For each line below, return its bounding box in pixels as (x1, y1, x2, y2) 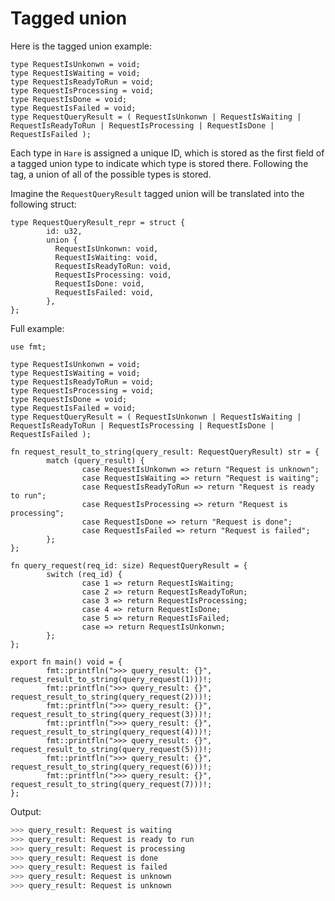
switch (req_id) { (46, 569, 123, 579)
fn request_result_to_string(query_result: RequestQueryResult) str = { (10, 447, 320, 457)
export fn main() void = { (10, 657, 123, 667)
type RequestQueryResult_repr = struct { (10, 217, 186, 227)
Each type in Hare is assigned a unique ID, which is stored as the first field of (10, 147, 325, 159)
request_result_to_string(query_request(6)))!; (10, 762, 213, 772)
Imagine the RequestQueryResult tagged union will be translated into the (10, 187, 305, 199)
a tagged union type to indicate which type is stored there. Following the (10, 157, 309, 169)
